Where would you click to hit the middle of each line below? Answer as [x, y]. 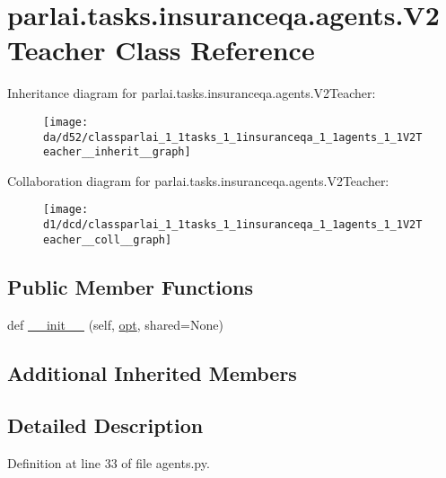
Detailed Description [105, 425]
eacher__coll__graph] [108, 239]
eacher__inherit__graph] [117, 152]
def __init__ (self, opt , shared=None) [115, 324]
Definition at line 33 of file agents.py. [109, 463]
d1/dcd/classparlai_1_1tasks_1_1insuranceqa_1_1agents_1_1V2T [233, 225]
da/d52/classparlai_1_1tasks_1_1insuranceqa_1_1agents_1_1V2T [233, 137]
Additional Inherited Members [152, 372]
